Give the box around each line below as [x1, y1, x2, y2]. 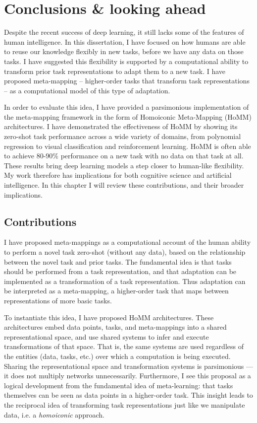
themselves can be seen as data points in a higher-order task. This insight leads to [4, 390, 253, 400]
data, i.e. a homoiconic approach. [4, 409, 104, 420]
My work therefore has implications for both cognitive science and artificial [4, 170, 232, 180]
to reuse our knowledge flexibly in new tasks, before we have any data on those [4, 46, 244, 57]
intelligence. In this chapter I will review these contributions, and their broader [4, 180, 244, 190]
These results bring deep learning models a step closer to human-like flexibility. [4, 160, 244, 170]
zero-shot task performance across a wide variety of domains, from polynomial [4, 131, 241, 141]
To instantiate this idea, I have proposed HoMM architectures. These [4, 312, 214, 322]
